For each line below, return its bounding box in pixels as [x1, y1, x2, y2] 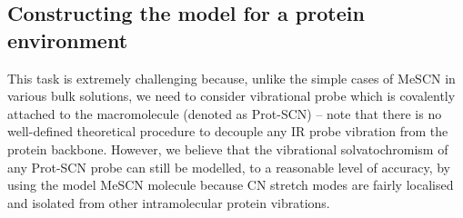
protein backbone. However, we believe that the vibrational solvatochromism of [7, 139, 448, 158]
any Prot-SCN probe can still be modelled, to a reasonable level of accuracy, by [7, 157, 451, 176]
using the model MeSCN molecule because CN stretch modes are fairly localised [7, 175, 454, 194]
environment [7, 25, 128, 54]
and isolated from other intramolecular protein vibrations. [7, 193, 330, 212]
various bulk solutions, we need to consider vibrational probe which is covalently [7, 86, 456, 105]
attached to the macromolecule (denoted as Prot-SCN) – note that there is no [7, 104, 442, 123]
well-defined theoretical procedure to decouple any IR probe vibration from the [7, 122, 448, 141]
